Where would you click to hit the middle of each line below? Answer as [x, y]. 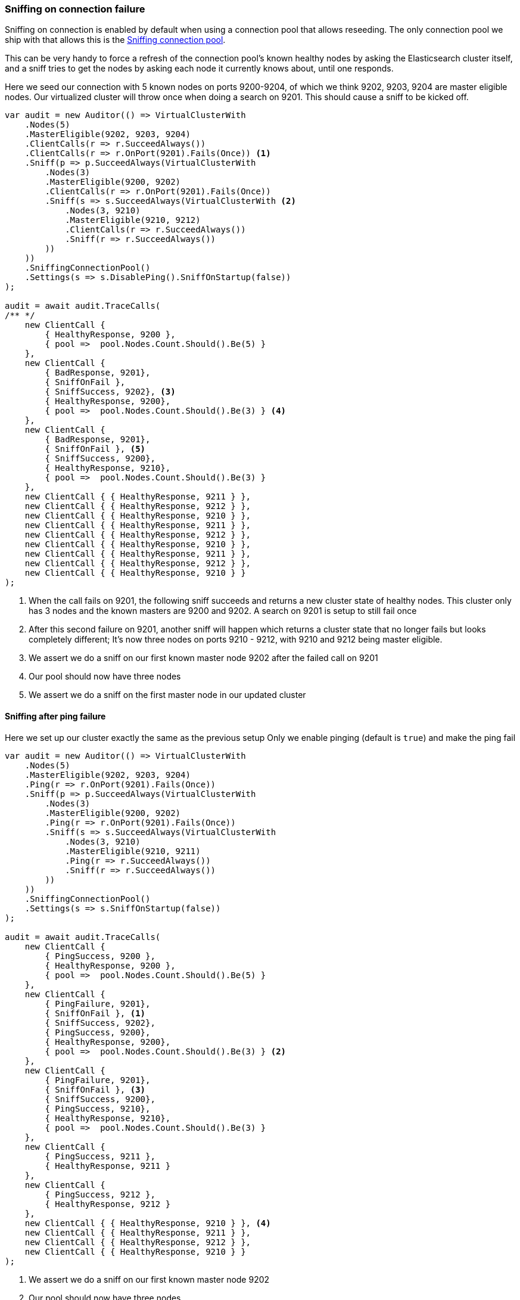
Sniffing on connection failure [75, 9]
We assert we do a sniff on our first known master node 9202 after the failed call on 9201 [203, 658]
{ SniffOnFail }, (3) [95, 1089]
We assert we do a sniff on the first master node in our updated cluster [167, 695]
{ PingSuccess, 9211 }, [100, 1156]
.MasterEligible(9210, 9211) [133, 851]
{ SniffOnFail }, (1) [95, 1013]
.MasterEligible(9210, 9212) [133, 220]
